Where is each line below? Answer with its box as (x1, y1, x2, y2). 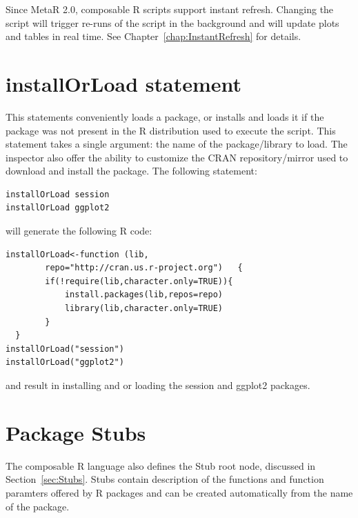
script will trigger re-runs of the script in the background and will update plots (6, 15, 339, 30)
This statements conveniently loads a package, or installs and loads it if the (6, 109, 324, 123)
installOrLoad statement (6, 69, 242, 97)
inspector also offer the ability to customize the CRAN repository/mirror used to (6, 150, 348, 164)
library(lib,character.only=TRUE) (64, 303, 223, 314)
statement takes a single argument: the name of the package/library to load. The (6, 137, 348, 151)
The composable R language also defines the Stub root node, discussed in (6, 458, 316, 472)
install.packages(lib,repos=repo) (64, 290, 223, 300)
